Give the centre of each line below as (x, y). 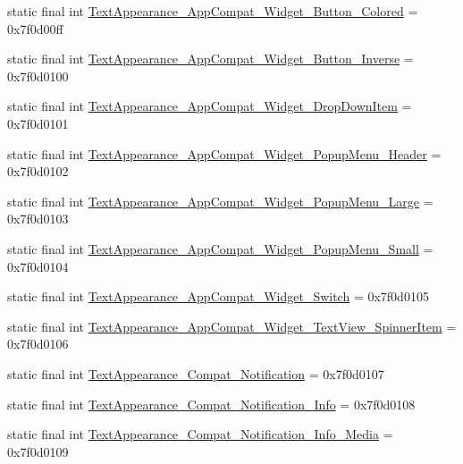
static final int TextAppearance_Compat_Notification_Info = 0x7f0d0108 (211, 404)
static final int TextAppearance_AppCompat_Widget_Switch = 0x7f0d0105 (218, 296)
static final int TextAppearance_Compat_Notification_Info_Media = (200, 434)
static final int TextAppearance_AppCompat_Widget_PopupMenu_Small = (220, 248)
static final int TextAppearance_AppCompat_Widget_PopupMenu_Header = (224, 153)
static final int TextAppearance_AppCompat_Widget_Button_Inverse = (210, 59)
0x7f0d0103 (38, 219)
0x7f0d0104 (38, 266)
